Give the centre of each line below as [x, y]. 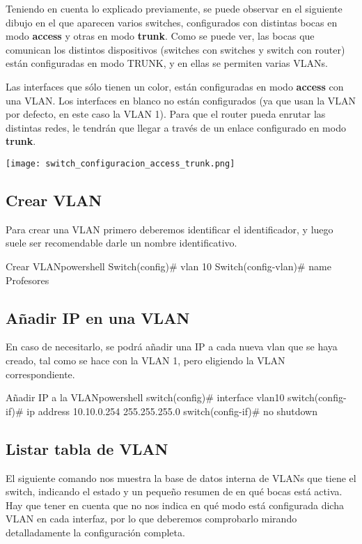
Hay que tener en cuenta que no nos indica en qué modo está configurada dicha [175, 505]
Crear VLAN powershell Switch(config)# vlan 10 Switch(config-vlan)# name [168, 266]
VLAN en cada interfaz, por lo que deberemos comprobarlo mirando [151, 519]
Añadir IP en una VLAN [98, 317]
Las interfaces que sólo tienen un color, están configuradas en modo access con [175, 86]
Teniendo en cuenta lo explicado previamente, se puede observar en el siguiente [174, 8]
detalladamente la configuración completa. [95, 532]
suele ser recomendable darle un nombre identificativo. [121, 243]
